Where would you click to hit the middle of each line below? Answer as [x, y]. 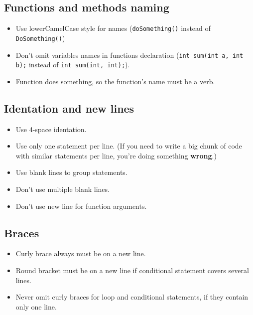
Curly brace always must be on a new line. [81, 253]
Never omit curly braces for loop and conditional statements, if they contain [132, 297]
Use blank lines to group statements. [71, 172]
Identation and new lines [69, 108]
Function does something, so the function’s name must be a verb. [115, 81]
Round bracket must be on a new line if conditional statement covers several [132, 270]
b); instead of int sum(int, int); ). [73, 65]
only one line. [36, 306]
